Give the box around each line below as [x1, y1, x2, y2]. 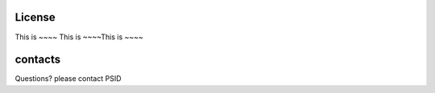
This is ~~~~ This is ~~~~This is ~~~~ [14, 32, 144, 42]
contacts [14, 53, 60, 67]
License [14, 10, 56, 24]
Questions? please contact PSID [14, 74, 122, 83]
